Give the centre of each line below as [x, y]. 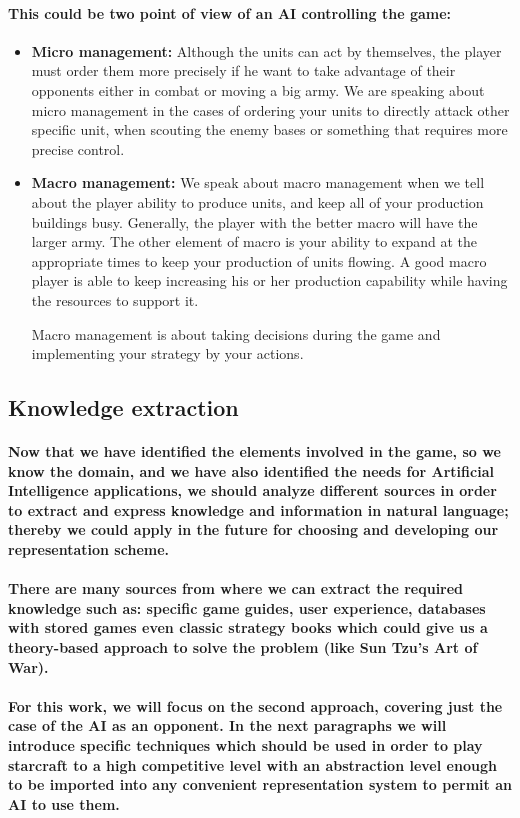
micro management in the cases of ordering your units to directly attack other [270, 109]
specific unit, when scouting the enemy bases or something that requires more [269, 129]
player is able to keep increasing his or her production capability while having [269, 280]
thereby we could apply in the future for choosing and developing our [253, 529]
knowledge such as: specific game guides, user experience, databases [247, 607]
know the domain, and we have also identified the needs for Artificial [251, 470]
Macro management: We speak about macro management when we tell [258, 182]
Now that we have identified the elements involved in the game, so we [254, 451]
